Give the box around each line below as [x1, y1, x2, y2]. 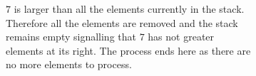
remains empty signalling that [6, 29, 136, 44]
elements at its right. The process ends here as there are [6, 43, 251, 58]
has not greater [148, 29, 215, 44]
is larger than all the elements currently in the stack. [14, 1, 245, 16]
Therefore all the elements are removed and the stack [6, 15, 238, 30]
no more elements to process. [6, 57, 132, 72]
